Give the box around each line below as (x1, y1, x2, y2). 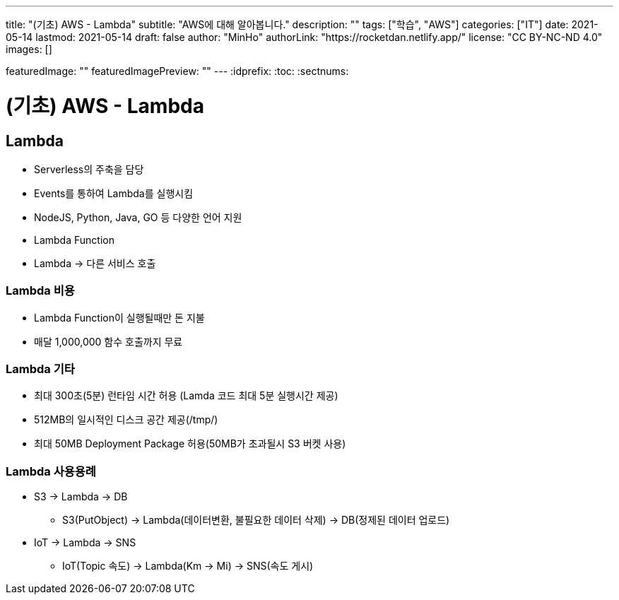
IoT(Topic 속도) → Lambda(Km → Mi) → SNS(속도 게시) (62, 560, 314, 572)
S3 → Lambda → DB (34, 490, 128, 503)
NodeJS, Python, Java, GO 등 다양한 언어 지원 (34, 211, 242, 223)
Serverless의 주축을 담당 (34, 163, 144, 175)
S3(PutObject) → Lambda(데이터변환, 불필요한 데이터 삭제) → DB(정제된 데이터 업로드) (62, 514, 450, 527)
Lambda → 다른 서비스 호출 (34, 257, 156, 269)
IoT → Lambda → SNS (34, 536, 136, 549)
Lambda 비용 (6, 283, 75, 298)
